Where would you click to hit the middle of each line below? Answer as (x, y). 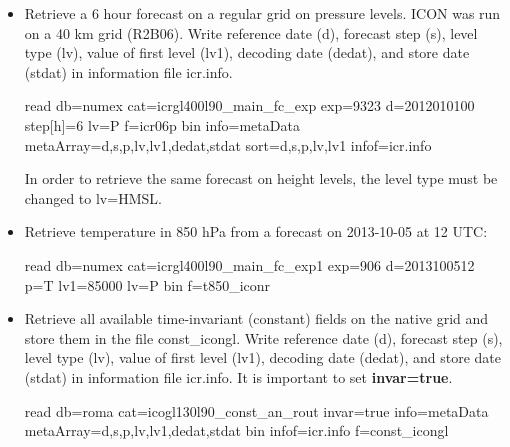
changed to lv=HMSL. (93, 197)
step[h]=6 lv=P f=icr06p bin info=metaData (162, 124)
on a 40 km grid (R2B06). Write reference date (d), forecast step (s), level (251, 32)
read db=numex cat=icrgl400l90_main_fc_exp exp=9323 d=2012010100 (249, 105)
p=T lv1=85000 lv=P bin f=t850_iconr (147, 284)
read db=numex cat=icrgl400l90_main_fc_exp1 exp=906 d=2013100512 (249, 264)
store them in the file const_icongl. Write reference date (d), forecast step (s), (263, 337)
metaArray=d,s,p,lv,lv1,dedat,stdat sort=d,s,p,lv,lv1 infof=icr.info (228, 144)
